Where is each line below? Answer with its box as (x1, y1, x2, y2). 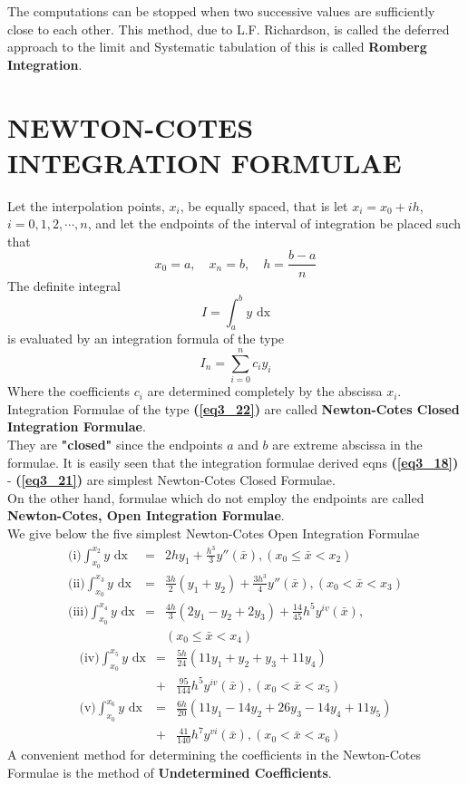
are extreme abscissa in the (272, 434, 423, 453)
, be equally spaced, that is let (180, 196, 348, 215)
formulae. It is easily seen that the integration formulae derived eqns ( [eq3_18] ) (7, 452, 459, 471)
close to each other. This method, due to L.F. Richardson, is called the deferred (7, 19, 450, 38)
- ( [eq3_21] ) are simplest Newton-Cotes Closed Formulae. (7, 470, 336, 489)
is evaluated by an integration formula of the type (7, 329, 285, 348)
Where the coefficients (7, 382, 131, 401)
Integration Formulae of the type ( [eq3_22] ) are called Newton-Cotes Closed (7, 399, 460, 418)
